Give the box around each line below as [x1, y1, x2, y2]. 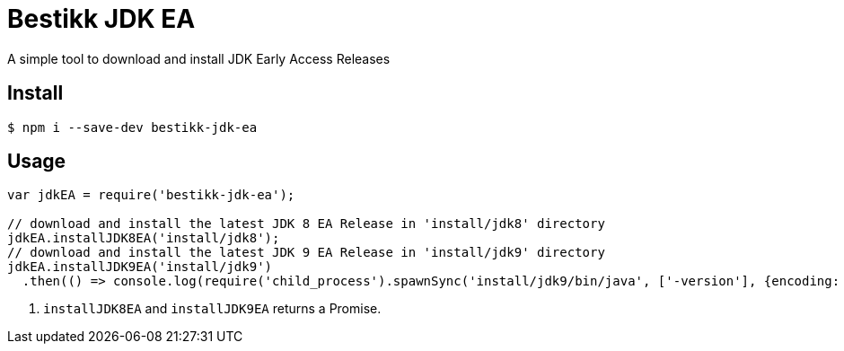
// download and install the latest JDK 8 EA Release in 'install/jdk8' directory [7, 216, 605, 232]
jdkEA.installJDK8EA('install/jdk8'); [7, 231, 280, 246]
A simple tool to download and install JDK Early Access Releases [7, 50, 391, 66]
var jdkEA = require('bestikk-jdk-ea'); [7, 188, 295, 203]
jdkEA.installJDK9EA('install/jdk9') [7, 259, 273, 275]
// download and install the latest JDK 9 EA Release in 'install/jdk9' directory [7, 245, 605, 260]
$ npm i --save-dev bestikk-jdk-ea [7, 119, 258, 135]
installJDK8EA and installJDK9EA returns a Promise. [43, 301, 382, 317]
